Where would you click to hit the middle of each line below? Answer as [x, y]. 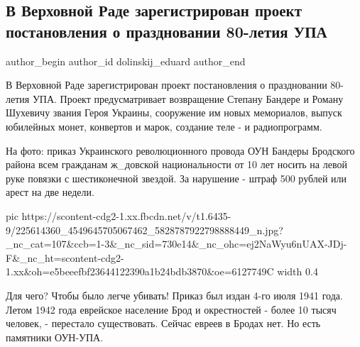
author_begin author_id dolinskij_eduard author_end [126, 61]
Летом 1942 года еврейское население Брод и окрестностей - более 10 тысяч [171, 309]
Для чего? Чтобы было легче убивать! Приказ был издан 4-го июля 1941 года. [174, 295]
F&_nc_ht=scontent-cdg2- [65, 257]
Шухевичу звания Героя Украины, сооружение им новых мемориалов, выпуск [174, 112]
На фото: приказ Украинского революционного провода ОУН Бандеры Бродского [180, 150]
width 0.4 [298, 271]
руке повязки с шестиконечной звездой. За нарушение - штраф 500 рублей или [176, 178]
